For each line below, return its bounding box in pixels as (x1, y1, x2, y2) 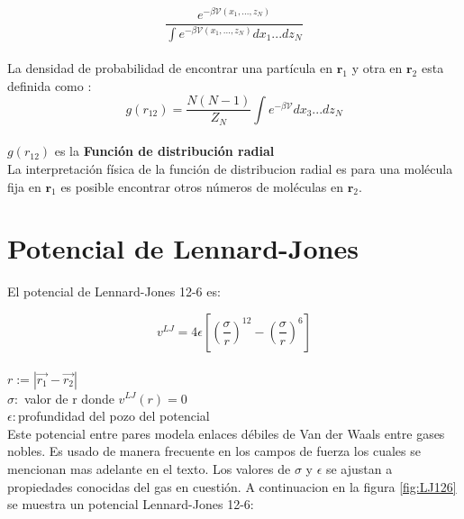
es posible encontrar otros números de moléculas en (60, 177, 343, 196)
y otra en (351, 59, 403, 77)
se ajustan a (325, 459, 393, 478)
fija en (7, 177, 41, 196)
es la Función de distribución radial (54, 141, 275, 160)
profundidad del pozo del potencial (17, 406, 210, 425)
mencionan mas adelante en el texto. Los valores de (7, 459, 291, 478)
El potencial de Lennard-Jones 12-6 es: (7, 282, 221, 301)
